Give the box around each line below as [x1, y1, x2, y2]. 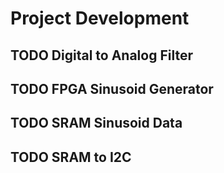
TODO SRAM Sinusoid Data [10, 115, 183, 132]
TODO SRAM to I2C [10, 148, 132, 166]
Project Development [10, 7, 190, 30]
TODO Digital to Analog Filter [10, 47, 193, 64]
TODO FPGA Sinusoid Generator [10, 80, 214, 97]
